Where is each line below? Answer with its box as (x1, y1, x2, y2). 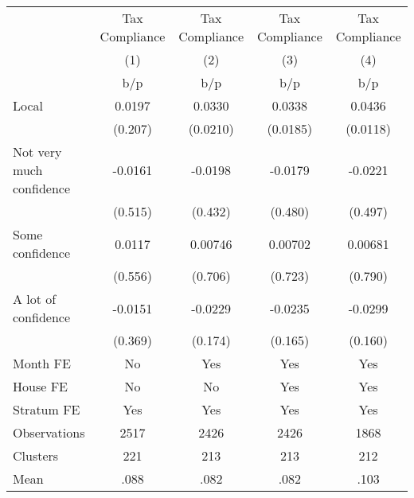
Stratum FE (13, 400, 80, 418)
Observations (13, 423, 85, 442)
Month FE (13, 354, 71, 372)
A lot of (13, 290, 57, 308)
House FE (13, 377, 68, 395)
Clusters (13, 446, 59, 465)
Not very (13, 142, 62, 161)
